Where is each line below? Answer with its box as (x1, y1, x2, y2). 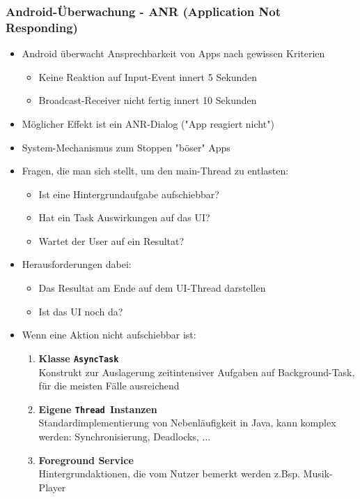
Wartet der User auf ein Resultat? (38, 233, 185, 248)
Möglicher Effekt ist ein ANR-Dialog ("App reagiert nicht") (22, 116, 274, 131)
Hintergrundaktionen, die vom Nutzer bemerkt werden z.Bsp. (38, 466, 300, 481)
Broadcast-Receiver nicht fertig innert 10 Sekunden (38, 93, 257, 107)
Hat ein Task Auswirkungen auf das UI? (38, 210, 210, 225)
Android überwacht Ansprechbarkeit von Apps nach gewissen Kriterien (22, 46, 325, 61)
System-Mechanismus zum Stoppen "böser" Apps (22, 140, 230, 154)
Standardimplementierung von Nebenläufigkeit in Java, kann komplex (38, 415, 336, 430)
